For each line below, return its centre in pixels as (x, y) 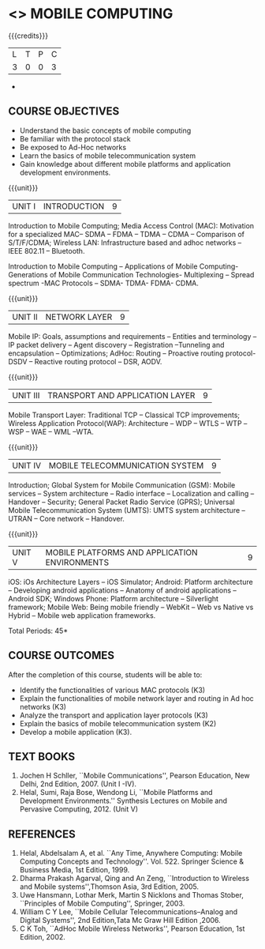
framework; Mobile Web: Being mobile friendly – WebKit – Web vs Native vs (131, 607)
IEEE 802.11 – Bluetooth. (47, 250)
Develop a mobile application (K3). (76, 732)
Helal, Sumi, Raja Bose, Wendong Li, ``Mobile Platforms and (116, 793)
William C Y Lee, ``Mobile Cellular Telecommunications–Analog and (129, 912)
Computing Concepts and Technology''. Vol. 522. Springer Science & (132, 861)
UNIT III (26, 395)
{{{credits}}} (28, 36)
